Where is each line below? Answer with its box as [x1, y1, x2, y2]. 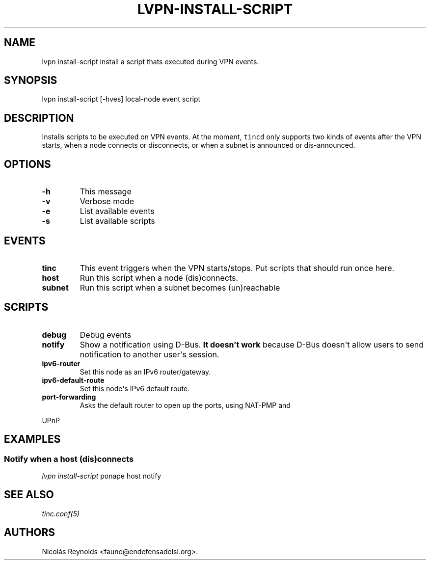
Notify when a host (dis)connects [4, 454, 134, 464]
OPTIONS [4, 158, 51, 170]
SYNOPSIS [4, 74, 57, 87]
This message [80, 187, 132, 197]
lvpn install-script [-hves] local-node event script [42, 95, 201, 104]
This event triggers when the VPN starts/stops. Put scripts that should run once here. [80, 263, 395, 273]
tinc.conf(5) [42, 509, 80, 518]
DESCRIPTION [4, 111, 74, 124]
